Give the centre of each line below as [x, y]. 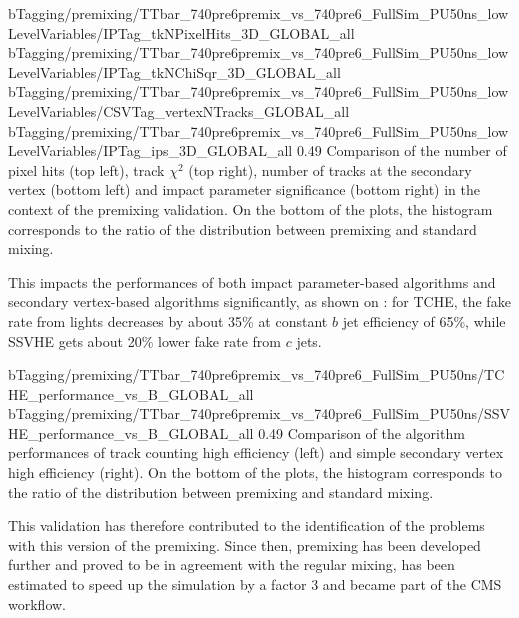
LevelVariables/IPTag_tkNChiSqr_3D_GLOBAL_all [174, 71]
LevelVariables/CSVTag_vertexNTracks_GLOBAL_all [179, 110]
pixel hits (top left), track [86, 169]
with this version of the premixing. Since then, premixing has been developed [244, 544]
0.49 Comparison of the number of [401, 150]
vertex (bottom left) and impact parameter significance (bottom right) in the [244, 189]
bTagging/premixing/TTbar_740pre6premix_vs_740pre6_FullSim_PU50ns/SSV [259, 413]
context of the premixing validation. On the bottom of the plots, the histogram [250, 208]
